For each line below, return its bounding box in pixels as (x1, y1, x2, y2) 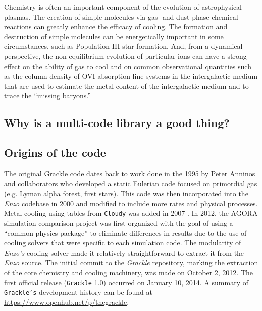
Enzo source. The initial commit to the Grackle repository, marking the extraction (4, 257, 258, 268)
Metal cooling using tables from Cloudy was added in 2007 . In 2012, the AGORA (4, 208, 258, 218)
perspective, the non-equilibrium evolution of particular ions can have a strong (4, 50, 247, 61)
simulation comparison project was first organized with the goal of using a (4, 217, 233, 228)
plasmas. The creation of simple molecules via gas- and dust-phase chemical (4, 11, 238, 22)
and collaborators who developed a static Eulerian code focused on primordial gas (4, 178, 257, 189)
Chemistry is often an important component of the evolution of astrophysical (4, 2, 242, 12)
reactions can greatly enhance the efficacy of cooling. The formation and (4, 21, 228, 32)
